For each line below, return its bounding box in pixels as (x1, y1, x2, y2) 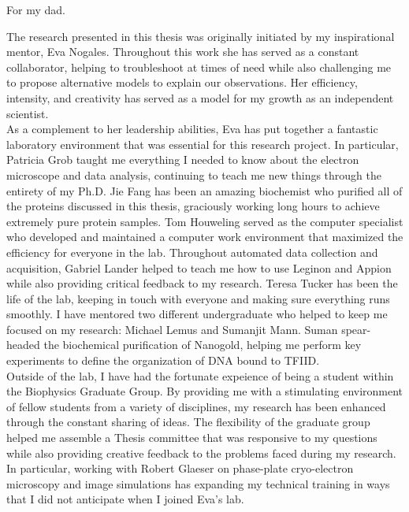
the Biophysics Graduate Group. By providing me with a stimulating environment (6, 383, 403, 399)
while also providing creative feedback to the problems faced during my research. (6, 444, 396, 461)
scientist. (6, 105, 49, 121)
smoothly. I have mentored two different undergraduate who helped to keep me (6, 306, 388, 322)
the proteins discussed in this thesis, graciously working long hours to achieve (6, 198, 380, 214)
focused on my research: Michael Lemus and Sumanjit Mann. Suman (6, 321, 338, 337)
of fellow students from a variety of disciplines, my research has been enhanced (6, 398, 386, 414)
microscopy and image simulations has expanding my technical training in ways (6, 475, 390, 492)
